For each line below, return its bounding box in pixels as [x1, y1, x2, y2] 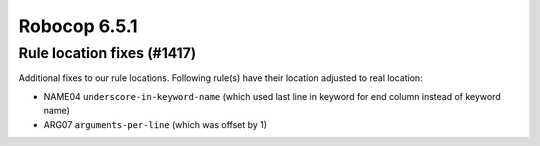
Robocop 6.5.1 [18, 15, 139, 37]
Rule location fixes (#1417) [18, 44, 197, 62]
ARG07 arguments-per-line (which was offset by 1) [43, 118, 268, 130]
